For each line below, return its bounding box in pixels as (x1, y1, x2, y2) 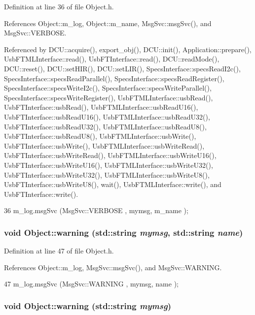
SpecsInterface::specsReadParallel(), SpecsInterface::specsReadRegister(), (4, 73, 224, 83)
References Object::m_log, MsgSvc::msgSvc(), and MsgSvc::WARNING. (4, 262, 222, 272)
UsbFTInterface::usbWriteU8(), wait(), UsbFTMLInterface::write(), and (4, 179, 221, 189)
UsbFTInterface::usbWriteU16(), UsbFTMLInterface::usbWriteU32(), (4, 159, 213, 170)
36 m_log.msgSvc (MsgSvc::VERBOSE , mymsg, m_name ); (4, 205, 188, 216)
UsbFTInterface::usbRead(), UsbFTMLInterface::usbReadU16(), (4, 102, 198, 112)
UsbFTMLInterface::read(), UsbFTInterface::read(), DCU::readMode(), (4, 54, 219, 64)
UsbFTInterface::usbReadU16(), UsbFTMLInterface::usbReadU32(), (4, 111, 210, 122)
